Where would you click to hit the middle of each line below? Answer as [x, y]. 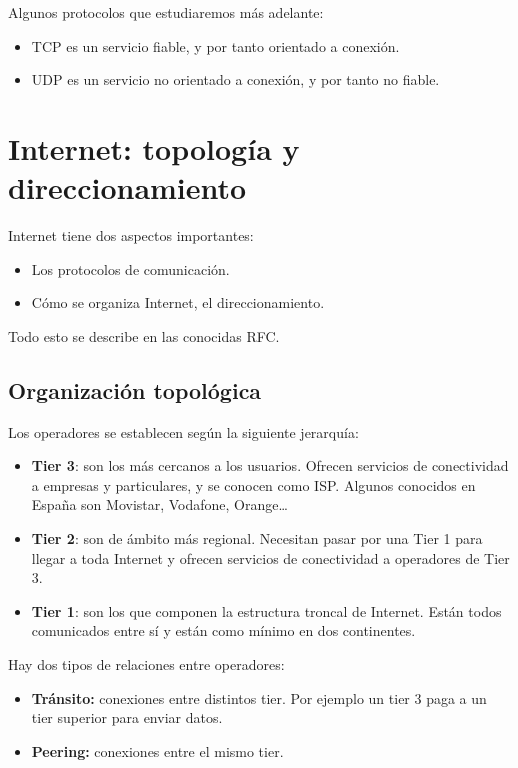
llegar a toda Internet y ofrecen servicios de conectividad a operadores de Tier [270, 557]
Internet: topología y [154, 147]
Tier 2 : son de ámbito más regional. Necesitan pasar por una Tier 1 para [257, 538]
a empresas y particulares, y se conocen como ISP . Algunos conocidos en [253, 484]
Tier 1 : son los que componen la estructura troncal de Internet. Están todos [266, 610]
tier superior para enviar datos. [127, 717]
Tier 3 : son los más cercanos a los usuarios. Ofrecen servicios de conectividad [270, 465]
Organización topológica [135, 389]
